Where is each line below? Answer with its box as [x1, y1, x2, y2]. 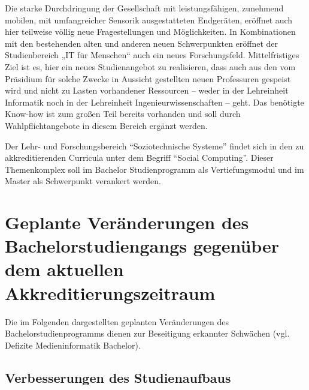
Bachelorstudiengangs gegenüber [5, 233, 280, 258]
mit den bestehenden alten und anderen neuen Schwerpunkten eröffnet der [5, 37, 278, 49]
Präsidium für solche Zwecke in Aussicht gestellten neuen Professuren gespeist [5, 72, 291, 85]
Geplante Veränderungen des [5, 210, 249, 235]
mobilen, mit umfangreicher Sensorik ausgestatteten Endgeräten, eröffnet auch [5, 13, 293, 26]
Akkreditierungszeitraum [5, 280, 216, 305]
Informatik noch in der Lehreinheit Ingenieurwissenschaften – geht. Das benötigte [5, 95, 304, 108]
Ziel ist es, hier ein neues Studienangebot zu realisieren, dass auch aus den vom [5, 60, 296, 73]
